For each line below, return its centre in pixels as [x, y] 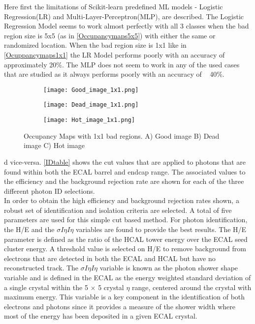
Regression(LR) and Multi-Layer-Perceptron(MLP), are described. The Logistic [124, 16]
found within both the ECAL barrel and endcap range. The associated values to [125, 171]
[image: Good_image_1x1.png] [91, 90]
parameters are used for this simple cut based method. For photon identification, [126, 220]
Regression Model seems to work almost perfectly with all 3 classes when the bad [127, 26]
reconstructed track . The [41, 268]
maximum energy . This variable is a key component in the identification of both [125, 297]
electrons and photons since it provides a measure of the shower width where [120, 306]
